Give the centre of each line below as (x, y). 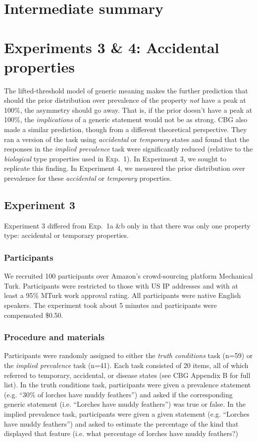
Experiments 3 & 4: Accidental (112, 47)
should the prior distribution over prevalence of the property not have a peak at (125, 100)
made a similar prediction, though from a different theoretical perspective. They (126, 129)
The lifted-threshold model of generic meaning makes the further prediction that (126, 90)
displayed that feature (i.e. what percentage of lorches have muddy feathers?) (121, 433)
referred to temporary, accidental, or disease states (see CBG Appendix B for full (127, 375)
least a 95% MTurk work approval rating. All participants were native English (123, 295)
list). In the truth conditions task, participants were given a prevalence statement (128, 385)
